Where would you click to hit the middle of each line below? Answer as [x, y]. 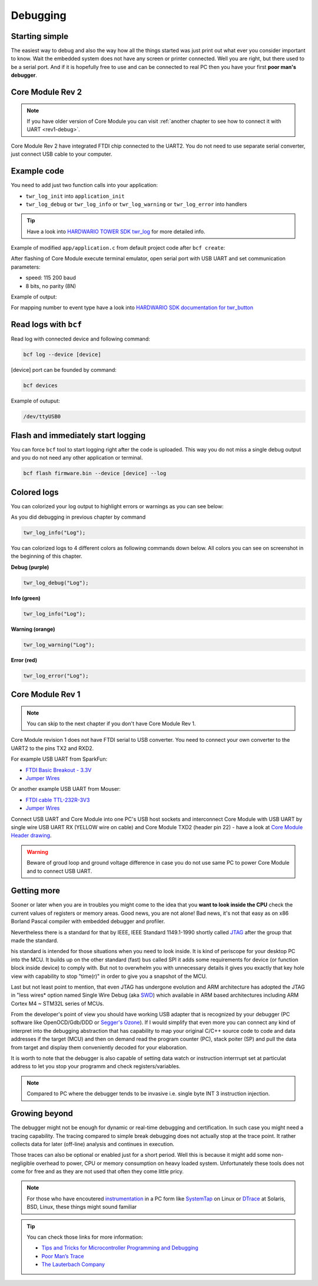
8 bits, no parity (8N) [51, 286]
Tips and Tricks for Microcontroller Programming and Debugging [120, 1248]
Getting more [36, 891]
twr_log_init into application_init [75, 196]
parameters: [26, 267]
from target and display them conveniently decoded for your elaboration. [99, 1047]
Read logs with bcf [47, 325]
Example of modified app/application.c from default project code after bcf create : [118, 248]
